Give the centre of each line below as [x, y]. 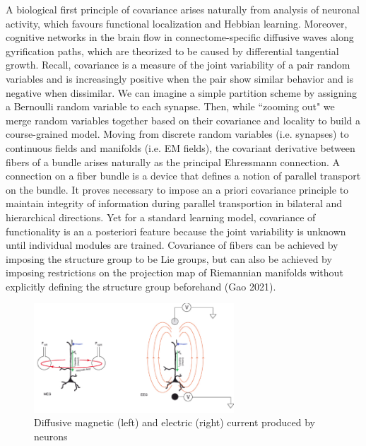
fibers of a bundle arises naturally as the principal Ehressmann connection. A [173, 162]
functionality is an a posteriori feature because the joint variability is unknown [176, 231]
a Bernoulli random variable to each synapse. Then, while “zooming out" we [170, 106]
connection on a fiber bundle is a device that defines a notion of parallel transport [183, 176]
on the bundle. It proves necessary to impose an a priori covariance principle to [177, 189]
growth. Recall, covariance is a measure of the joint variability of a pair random [178, 65]
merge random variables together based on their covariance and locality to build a [183, 120]
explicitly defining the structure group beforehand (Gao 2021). [141, 286]
